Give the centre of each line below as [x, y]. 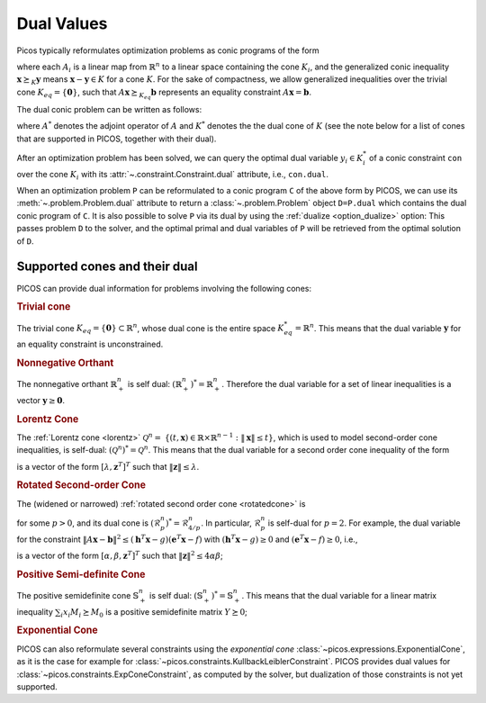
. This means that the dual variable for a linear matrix [339, 595]
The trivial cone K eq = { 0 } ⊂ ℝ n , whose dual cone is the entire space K [150, 329]
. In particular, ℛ [231, 523]
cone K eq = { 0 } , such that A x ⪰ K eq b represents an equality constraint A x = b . [164, 94]
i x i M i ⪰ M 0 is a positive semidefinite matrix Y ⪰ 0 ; [153, 613]
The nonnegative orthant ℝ [67, 384]
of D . [25, 241]
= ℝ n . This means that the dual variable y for [378, 327]
